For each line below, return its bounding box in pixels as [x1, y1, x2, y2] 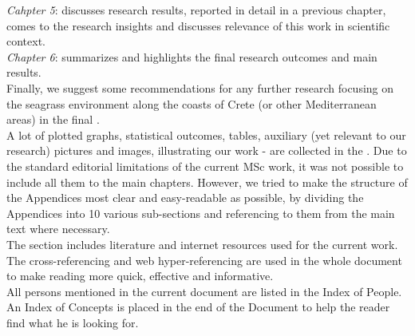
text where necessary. [6, 220, 110, 237]
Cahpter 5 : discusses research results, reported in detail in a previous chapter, [6, 2, 386, 18]
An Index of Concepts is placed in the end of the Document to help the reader [6, 298, 390, 315]
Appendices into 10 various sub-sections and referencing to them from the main [6, 204, 395, 221]
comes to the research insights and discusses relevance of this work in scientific [6, 17, 390, 34]
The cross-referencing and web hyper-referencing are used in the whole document [6, 251, 402, 268]
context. [6, 33, 45, 49]
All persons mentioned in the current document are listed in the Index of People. [6, 283, 402, 299]
